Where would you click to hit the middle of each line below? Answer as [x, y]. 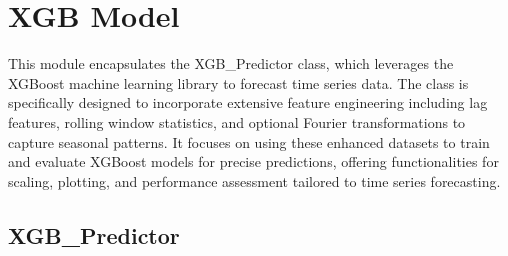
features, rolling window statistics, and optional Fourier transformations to [237, 121]
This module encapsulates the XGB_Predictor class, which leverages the [231, 63]
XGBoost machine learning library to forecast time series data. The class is [238, 82]
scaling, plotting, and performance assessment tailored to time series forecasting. [254, 180]
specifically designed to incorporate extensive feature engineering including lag [248, 102]
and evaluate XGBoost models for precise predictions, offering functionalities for [253, 161]
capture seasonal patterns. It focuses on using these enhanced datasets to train [249, 141]
